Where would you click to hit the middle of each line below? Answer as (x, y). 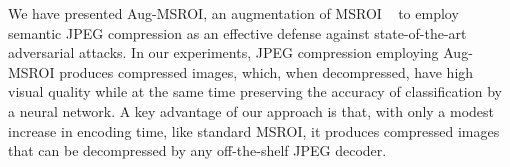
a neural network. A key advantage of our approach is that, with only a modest (251, 110)
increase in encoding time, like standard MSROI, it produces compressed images (254, 130)
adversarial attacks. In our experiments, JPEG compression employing (223, 52)
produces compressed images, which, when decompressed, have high (266, 71)
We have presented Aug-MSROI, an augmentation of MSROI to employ (233, 13)
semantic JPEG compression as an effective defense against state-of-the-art (237, 32)
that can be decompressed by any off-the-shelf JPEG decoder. (197, 150)
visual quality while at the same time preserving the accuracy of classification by (255, 91)
